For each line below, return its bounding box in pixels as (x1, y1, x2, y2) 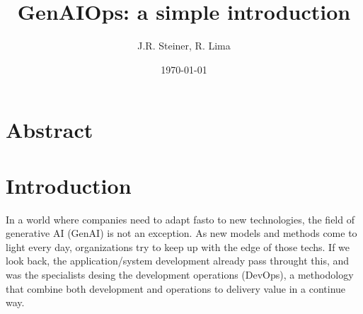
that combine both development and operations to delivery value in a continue (6, 281, 346, 296)
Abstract (6, 115, 93, 144)
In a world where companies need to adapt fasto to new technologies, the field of (6, 211, 355, 226)
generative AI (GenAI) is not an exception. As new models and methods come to (6, 226, 357, 240)
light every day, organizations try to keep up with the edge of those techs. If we (6, 239, 350, 254)
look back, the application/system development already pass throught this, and (6, 253, 350, 268)
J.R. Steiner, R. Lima (137, 38, 231, 53)
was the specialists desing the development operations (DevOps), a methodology (6, 267, 354, 281)
